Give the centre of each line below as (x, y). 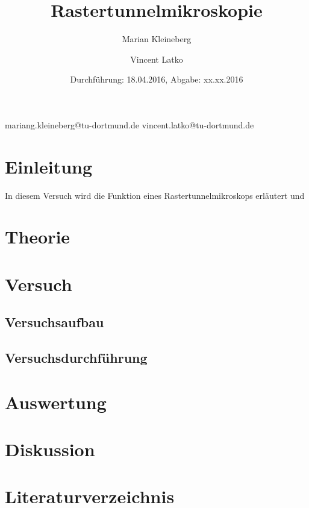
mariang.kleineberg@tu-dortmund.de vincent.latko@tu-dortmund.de (130, 124)
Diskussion (50, 449)
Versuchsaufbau (55, 322)
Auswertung (56, 402)
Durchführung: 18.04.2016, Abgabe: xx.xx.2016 (157, 79)
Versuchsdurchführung (76, 358)
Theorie (38, 237)
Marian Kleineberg (157, 39)
